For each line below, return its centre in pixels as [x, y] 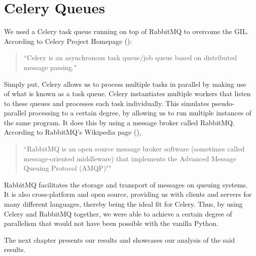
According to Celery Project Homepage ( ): [68, 41]
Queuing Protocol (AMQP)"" [67, 168]
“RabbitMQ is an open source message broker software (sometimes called [134, 149]
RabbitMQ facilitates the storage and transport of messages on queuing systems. [126, 184]
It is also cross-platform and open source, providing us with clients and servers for [128, 194]
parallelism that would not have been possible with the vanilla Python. [111, 223]
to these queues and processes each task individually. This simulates [107, 103]
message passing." [50, 67]
